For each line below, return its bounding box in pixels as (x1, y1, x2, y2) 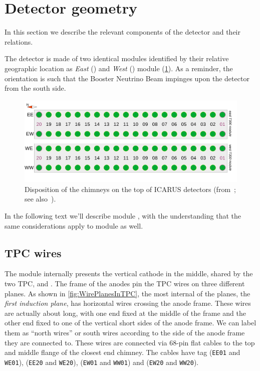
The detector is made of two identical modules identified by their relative (5, 53, 229, 64)
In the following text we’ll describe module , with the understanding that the (5, 211, 241, 221)
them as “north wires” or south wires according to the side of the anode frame (5, 327, 245, 337)
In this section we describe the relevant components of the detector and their (5, 27, 240, 37)
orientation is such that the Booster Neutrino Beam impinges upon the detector (5, 73, 249, 83)
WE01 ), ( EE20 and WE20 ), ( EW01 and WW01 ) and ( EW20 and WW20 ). (5, 356, 199, 367)
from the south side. (5, 83, 66, 93)
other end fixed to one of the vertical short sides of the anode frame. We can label (5, 317, 256, 328)
